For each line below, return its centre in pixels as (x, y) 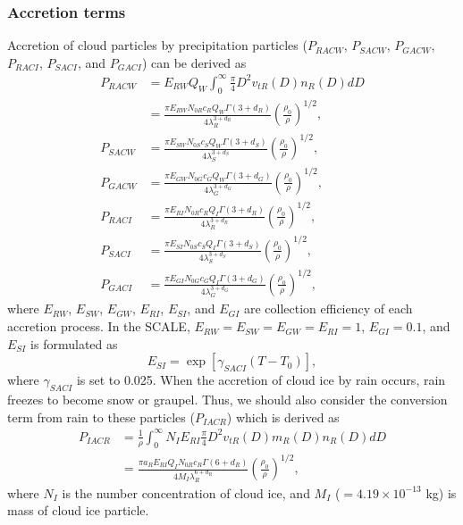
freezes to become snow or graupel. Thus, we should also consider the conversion (227, 400)
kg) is (441, 492)
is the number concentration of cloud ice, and (186, 492)
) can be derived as (194, 62)
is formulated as (74, 343)
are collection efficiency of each (328, 308)
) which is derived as (283, 417)
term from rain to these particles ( (101, 417)
